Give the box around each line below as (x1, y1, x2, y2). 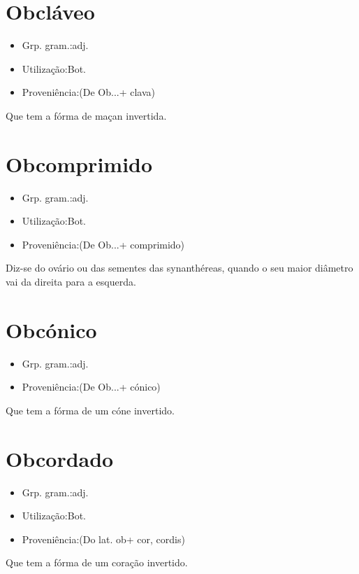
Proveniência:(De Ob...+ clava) (22, 85, 156, 99)
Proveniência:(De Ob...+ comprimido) (22, 237, 185, 251)
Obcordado (6, 444, 114, 472)
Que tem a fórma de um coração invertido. (6, 555, 188, 570)
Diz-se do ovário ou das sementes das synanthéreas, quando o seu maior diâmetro (6, 260, 353, 275)
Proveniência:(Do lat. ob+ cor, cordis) (22, 531, 185, 546)
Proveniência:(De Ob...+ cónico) (22, 379, 161, 394)
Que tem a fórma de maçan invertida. (6, 108, 167, 122)
